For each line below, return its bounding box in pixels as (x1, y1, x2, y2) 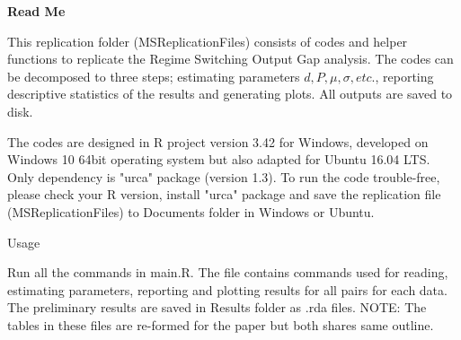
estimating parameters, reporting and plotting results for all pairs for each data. (7, 280, 448, 299)
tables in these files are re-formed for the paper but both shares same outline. (7, 315, 434, 334)
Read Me (7, 2, 66, 20)
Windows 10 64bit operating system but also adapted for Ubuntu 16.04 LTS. (7, 150, 430, 169)
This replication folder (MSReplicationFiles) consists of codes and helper (7, 31, 408, 50)
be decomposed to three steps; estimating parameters (7, 66, 300, 85)
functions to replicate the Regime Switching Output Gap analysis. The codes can (7, 49, 454, 68)
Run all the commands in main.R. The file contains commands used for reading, (7, 263, 448, 282)
